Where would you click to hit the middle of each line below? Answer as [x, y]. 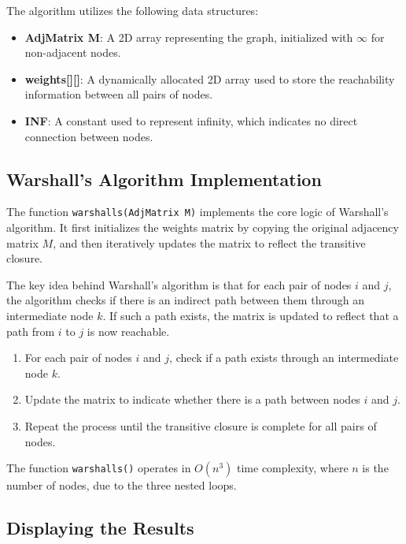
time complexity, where [293, 468]
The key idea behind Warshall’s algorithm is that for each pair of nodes [179, 284]
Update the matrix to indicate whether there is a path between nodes [192, 399]
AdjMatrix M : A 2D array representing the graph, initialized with [189, 37]
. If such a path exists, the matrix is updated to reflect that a [251, 315]
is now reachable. [128, 331]
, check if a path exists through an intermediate [284, 358]
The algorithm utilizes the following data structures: [133, 10]
